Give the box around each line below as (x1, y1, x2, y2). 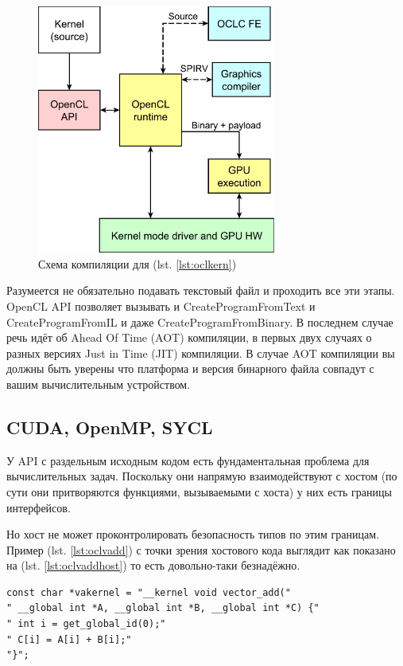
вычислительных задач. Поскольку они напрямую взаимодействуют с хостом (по (6, 468, 397, 484)
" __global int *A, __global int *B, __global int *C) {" (6, 602, 320, 614)
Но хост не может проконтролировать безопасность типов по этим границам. (6, 526, 380, 543)
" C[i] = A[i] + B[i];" (6, 633, 132, 645)
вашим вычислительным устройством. (6, 375, 191, 392)
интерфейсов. (6, 499, 71, 515)
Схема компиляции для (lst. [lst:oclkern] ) (38, 255, 237, 272)
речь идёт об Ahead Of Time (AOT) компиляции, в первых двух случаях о (6, 329, 372, 346)
